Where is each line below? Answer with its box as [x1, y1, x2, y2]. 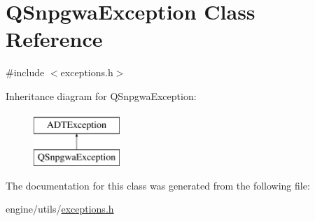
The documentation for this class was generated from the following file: [6, 178, 310, 192]
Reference [6, 24, 103, 53]
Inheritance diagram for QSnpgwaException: [6, 88, 197, 103]
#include [6, 65, 45, 80]
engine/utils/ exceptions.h [6, 201, 114, 216]
